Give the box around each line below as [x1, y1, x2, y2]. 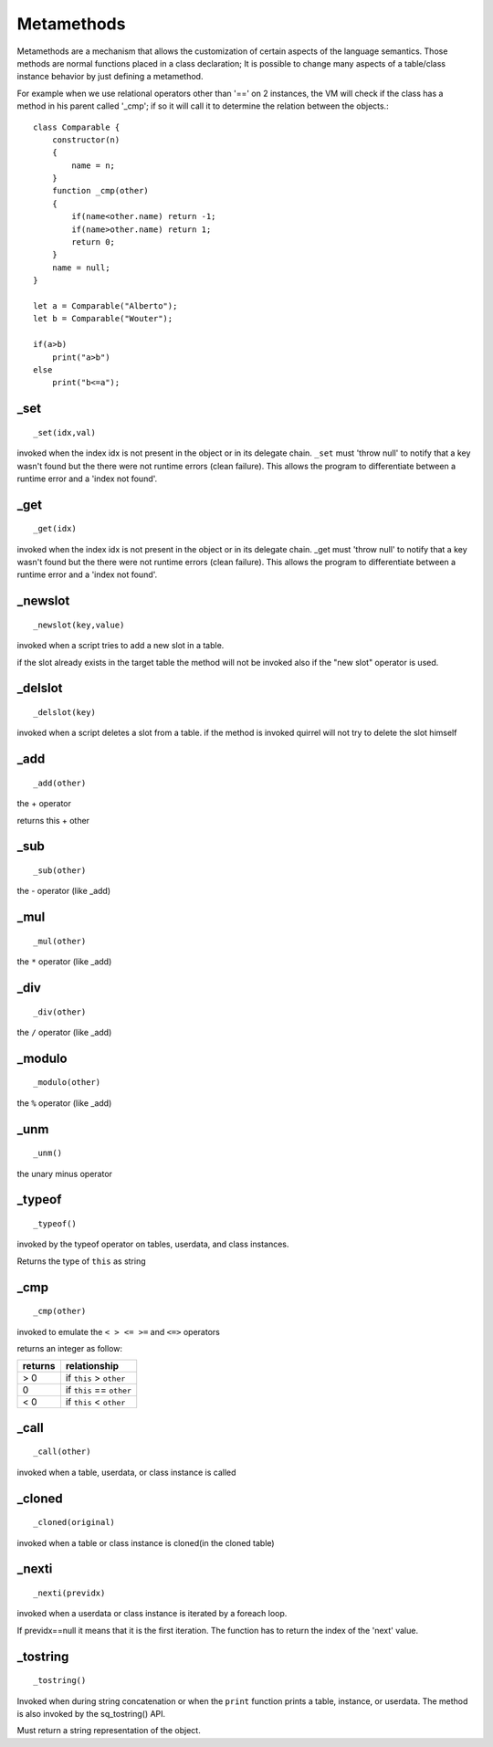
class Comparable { [33, 121, 121, 132]
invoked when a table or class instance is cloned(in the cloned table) [16, 1537, 275, 1548]
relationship [65, 1360, 119, 1373]
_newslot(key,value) [33, 619, 125, 630]
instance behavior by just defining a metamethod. [16, 71, 204, 82]
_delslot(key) [33, 708, 96, 718]
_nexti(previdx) [33, 1588, 106, 1598]
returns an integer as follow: [16, 1343, 123, 1353]
